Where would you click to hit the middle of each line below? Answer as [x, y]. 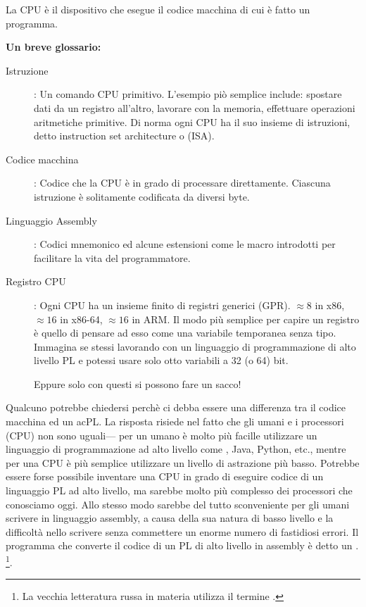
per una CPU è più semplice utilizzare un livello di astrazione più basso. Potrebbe [183, 462]
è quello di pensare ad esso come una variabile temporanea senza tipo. [185, 333]
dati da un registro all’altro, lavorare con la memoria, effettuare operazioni [195, 107]
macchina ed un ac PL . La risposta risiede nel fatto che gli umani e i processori [175, 421]
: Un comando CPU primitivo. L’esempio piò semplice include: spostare [188, 94]
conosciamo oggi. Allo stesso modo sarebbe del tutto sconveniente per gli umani [178, 504]
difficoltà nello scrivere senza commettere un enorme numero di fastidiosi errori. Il [182, 531]
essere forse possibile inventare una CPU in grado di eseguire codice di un [165, 476]
